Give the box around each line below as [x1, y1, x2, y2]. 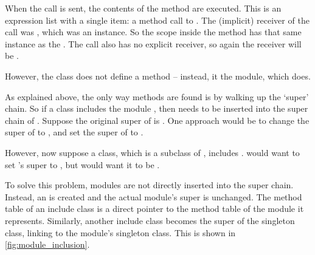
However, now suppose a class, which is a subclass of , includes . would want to [5, 146, 300, 158]
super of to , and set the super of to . [5, 126, 144, 138]
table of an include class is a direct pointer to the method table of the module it [5, 202, 304, 215]
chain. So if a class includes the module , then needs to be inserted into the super [5, 102, 308, 115]
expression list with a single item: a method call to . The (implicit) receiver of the [5, 13, 310, 26]
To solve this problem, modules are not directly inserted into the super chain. [5, 178, 294, 191]
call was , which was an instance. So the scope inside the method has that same [5, 25, 302, 38]
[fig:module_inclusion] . [5, 238, 90, 251]
